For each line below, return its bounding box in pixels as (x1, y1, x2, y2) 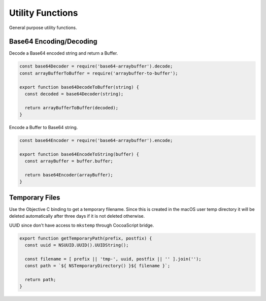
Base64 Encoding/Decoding (9, 37, 98, 46)
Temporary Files (9, 193, 61, 201)
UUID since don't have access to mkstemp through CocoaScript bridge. (9, 222, 154, 228)
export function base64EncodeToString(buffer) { (19, 151, 139, 157)
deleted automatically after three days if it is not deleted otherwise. (9, 213, 145, 219)
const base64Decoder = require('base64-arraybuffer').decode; (19, 64, 173, 69)
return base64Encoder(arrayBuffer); (25, 172, 113, 178)
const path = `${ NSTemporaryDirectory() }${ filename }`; (25, 263, 170, 268)
